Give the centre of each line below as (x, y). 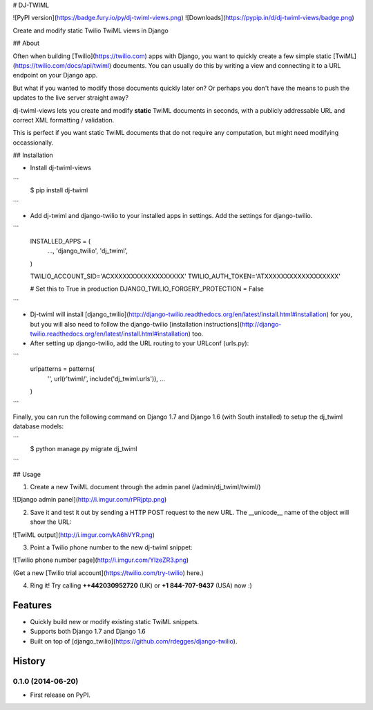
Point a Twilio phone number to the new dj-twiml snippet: (111, 547)
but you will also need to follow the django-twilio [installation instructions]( (136, 324)
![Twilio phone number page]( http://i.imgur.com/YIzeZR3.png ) (101, 560)
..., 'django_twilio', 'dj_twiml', (87, 251)
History (29, 661)
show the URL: (51, 522)
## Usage (27, 474)
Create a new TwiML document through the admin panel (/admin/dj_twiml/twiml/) (145, 487)
